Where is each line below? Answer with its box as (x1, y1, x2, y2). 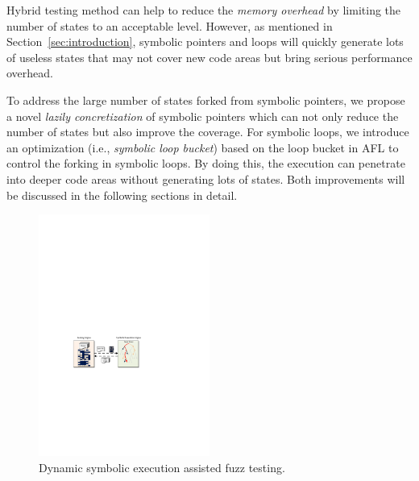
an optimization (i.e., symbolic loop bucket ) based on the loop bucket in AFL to (6, 139, 399, 155)
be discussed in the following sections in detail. (6, 186, 238, 203)
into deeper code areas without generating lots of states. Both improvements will (6, 170, 405, 187)
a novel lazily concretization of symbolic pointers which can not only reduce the (6, 107, 399, 124)
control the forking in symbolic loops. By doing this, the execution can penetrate (6, 155, 405, 172)
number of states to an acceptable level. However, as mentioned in (6, 17, 333, 34)
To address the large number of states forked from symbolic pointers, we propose (6, 91, 405, 108)
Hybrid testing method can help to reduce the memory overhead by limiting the (6, 2, 401, 18)
